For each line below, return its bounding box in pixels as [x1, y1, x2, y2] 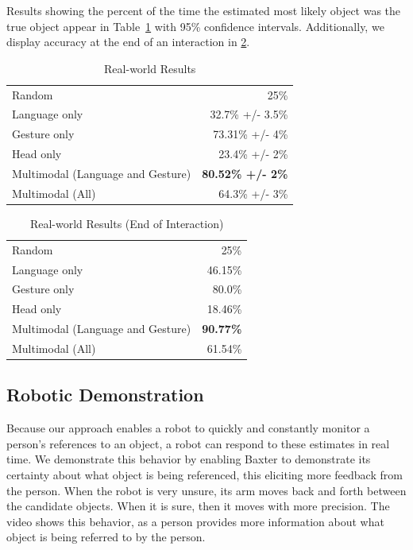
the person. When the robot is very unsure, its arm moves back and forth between [6, 482, 407, 498]
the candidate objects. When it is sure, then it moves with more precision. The [6, 498, 390, 514]
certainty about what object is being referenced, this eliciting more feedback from [6, 467, 403, 483]
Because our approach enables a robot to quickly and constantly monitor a [6, 420, 370, 436]
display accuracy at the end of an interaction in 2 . [6, 33, 250, 50]
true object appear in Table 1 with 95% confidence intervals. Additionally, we [6, 17, 384, 34]
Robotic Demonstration [6, 382, 204, 407]
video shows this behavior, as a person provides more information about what [6, 513, 384, 529]
